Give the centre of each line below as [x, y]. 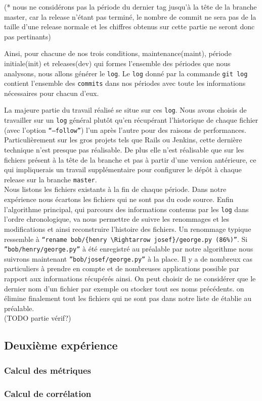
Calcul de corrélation [48, 393]
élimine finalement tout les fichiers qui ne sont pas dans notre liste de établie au [128, 298]
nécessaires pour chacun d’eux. [52, 93]
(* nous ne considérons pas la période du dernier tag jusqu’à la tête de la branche [130, 7]
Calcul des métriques [48, 370]
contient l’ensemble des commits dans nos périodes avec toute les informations [125, 83]
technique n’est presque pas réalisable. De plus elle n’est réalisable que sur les [124, 150]
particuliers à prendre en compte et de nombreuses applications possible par [122, 268]
